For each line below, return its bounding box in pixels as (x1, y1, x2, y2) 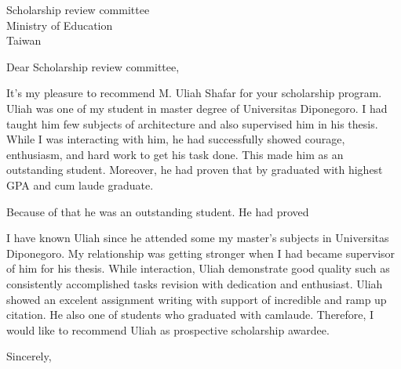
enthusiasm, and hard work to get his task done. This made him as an (6, 146, 344, 162)
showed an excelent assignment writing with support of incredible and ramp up (6, 291, 387, 307)
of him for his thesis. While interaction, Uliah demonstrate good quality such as (6, 260, 390, 277)
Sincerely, (6, 348, 52, 364)
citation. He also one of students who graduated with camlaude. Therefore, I (6, 306, 374, 323)
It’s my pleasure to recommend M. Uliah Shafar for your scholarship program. (6, 85, 382, 101)
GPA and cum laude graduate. (6, 176, 154, 193)
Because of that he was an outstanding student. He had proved (6, 203, 309, 219)
